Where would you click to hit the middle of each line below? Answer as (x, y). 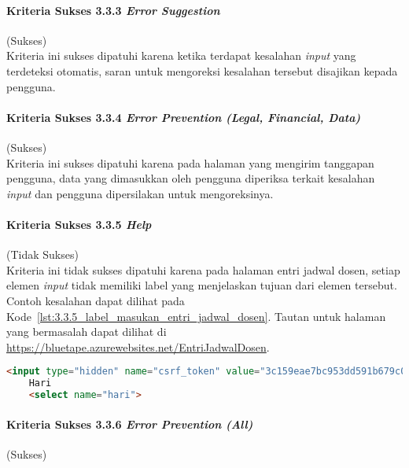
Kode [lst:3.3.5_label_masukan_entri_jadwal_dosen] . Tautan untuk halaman (196, 316)
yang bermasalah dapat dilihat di (87, 332)
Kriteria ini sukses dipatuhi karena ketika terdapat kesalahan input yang (181, 55)
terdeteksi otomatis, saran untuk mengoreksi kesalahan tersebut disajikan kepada (202, 70)
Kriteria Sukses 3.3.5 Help (79, 224)
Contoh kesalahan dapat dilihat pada (96, 300)
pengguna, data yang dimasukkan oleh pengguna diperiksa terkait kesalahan (191, 178)
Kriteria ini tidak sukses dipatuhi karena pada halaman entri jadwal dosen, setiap (203, 269)
